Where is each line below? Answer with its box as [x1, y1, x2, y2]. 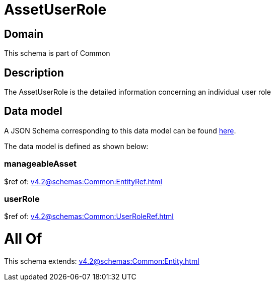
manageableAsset [4, 159, 77, 169]
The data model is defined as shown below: [4, 141, 149, 151]
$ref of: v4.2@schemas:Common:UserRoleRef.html [4, 212, 174, 221]
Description [4, 66, 64, 79]
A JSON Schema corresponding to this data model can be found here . [4, 126, 236, 135]
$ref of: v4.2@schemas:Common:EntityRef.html [4, 177, 162, 186]
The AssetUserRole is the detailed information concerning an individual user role [4, 88, 271, 97]
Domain [4, 27, 44, 40]
